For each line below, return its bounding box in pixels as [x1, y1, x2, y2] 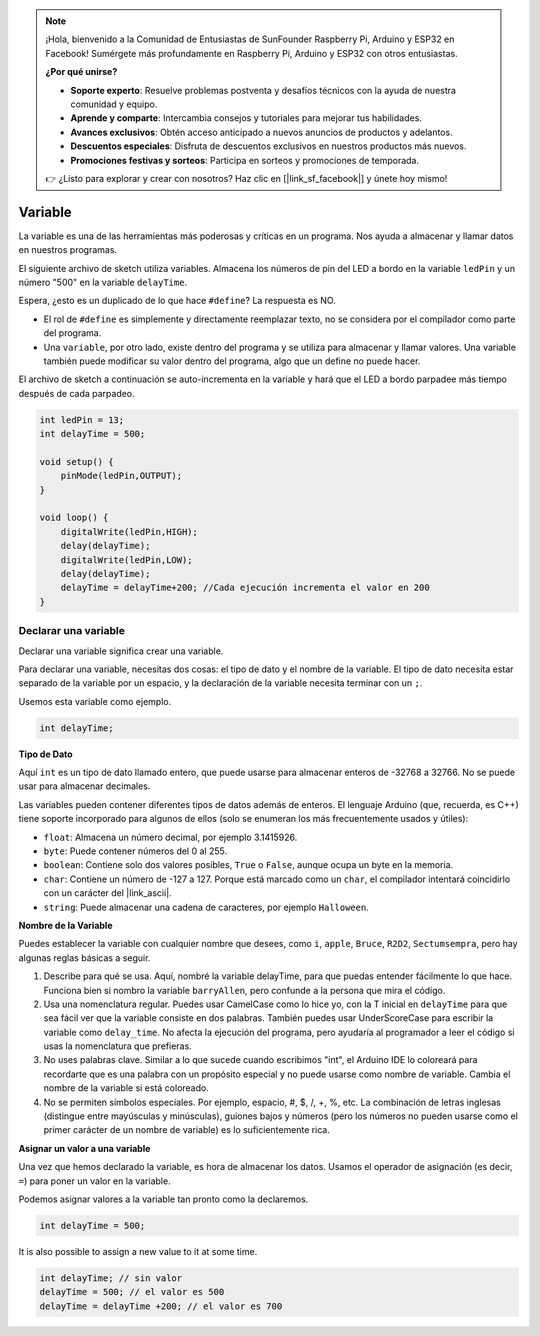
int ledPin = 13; [39, 414, 125, 425]
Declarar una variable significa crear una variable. [18, 645, 224, 657]
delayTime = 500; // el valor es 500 [39, 1286, 225, 1298]
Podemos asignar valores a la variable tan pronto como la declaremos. [18, 1193, 309, 1205]
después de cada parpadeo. [18, 387, 135, 399]
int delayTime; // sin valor [39, 1272, 183, 1284]
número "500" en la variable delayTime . [18, 276, 188, 288]
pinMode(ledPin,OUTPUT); [60, 470, 183, 482]
